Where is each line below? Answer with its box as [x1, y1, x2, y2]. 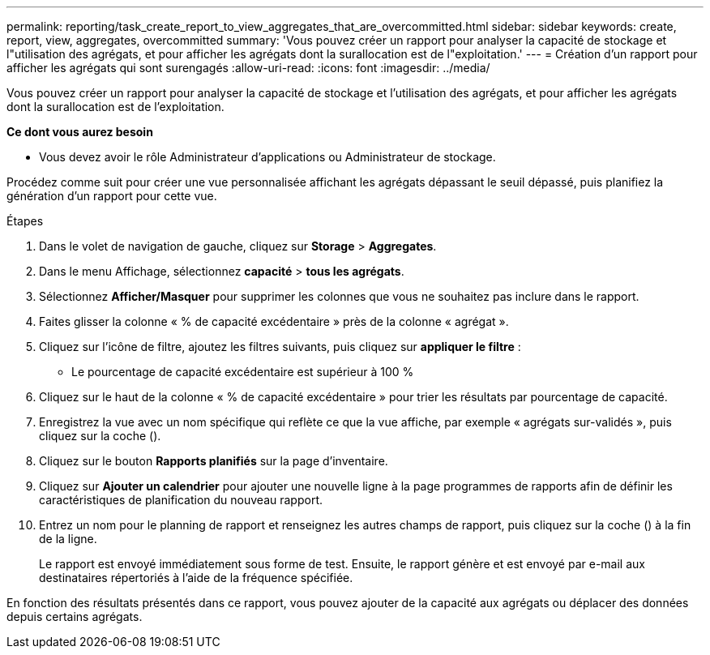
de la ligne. [39, 532, 97, 546]
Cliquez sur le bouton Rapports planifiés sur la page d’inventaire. [39, 454, 388, 468]
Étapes [6, 214, 44, 228]
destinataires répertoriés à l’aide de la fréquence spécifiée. [39, 571, 353, 584]
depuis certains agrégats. [6, 610, 143, 623]
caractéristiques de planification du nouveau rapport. [39, 493, 323, 507]
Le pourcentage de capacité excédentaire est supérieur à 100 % [71, 365, 414, 379]
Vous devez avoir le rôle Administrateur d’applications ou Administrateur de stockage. [39, 150, 496, 164]
